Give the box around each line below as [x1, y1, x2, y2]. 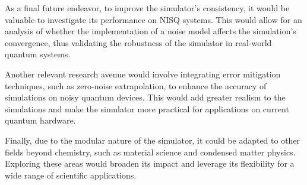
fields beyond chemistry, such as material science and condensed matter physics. [5, 145, 296, 158]
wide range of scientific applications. [5, 168, 137, 181]
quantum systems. [5, 48, 71, 60]
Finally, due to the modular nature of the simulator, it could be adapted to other [5, 134, 300, 146]
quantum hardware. [5, 114, 76, 126]
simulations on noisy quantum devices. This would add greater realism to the [5, 91, 286, 103]
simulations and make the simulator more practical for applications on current [5, 102, 289, 115]
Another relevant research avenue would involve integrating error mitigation [5, 67, 281, 80]
